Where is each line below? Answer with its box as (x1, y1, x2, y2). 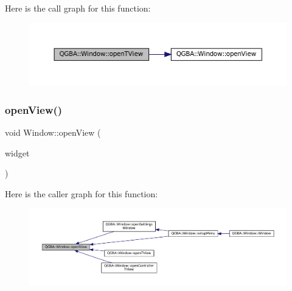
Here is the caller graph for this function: (5, 187, 158, 200)
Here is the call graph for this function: (5, 2, 151, 14)
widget (5, 146, 30, 159)
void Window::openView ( (5, 126, 101, 139)
